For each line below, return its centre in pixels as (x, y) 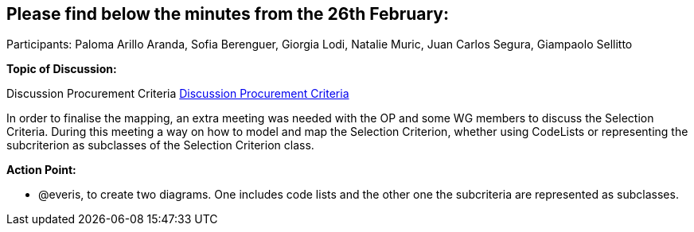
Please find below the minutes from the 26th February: (228, 14)
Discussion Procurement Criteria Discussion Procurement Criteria (178, 94)
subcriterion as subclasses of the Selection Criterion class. (160, 145)
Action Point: (41, 170)
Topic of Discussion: (62, 69)
